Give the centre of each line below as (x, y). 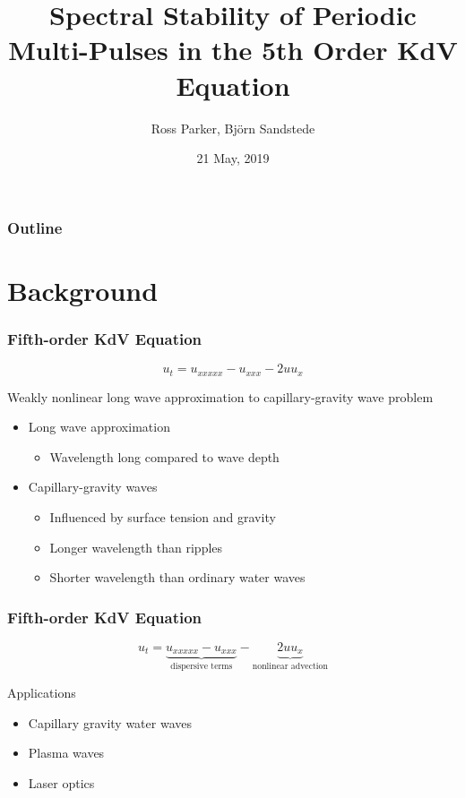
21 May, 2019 (233, 158)
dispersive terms (202, 667)
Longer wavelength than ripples (136, 547)
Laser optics (61, 782)
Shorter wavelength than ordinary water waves (177, 577)
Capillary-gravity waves (93, 487)
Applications (42, 692)
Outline (35, 227)
